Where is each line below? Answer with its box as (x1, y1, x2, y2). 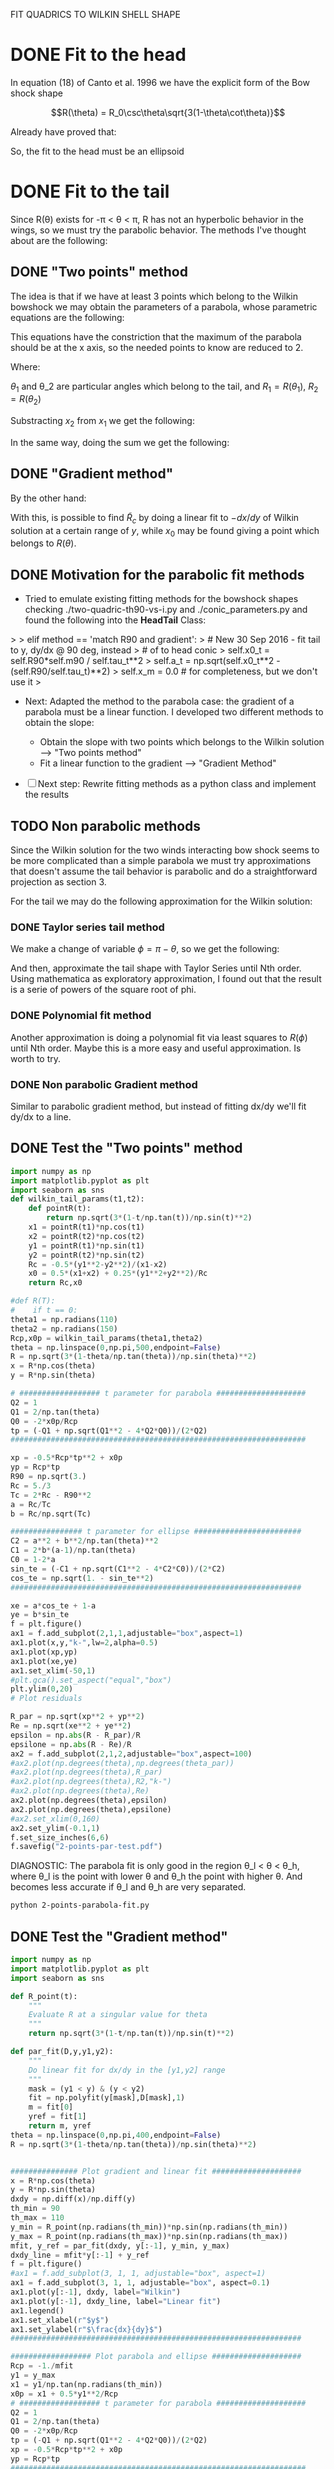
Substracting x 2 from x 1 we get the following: (10, 415, 195, 429)
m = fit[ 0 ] (28, 2102, 74, 2113)
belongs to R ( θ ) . (10, 537, 77, 549)
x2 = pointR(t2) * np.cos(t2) (28, 1231, 145, 1241)
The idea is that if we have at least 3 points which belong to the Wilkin (10, 290, 299, 302)
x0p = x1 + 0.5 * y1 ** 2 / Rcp (10, 2389, 118, 2399)
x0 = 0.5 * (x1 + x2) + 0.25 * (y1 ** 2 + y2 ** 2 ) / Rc (28, 1269, 208, 1279)
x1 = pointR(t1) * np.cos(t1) (28, 1222, 145, 1233)
